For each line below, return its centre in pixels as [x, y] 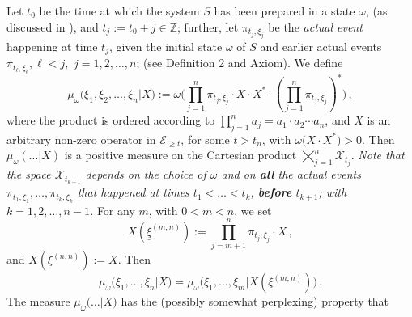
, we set [253, 210]
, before [271, 192]
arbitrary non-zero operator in [81, 139]
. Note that [378, 155]
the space [29, 174]
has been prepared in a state [285, 11]
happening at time [52, 46]
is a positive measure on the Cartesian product [181, 155]
